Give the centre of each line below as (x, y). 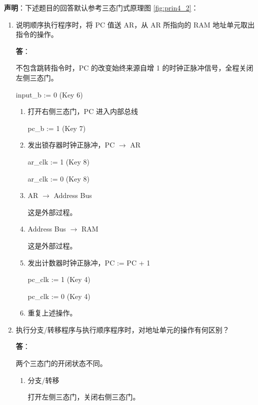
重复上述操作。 (52, 313)
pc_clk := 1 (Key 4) (59, 279)
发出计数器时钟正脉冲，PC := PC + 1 (89, 262)
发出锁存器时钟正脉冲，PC (71, 145)
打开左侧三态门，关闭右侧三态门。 (84, 397)
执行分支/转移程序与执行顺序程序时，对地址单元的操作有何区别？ (122, 329)
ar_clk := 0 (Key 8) (58, 178)
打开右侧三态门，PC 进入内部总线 (83, 111)
